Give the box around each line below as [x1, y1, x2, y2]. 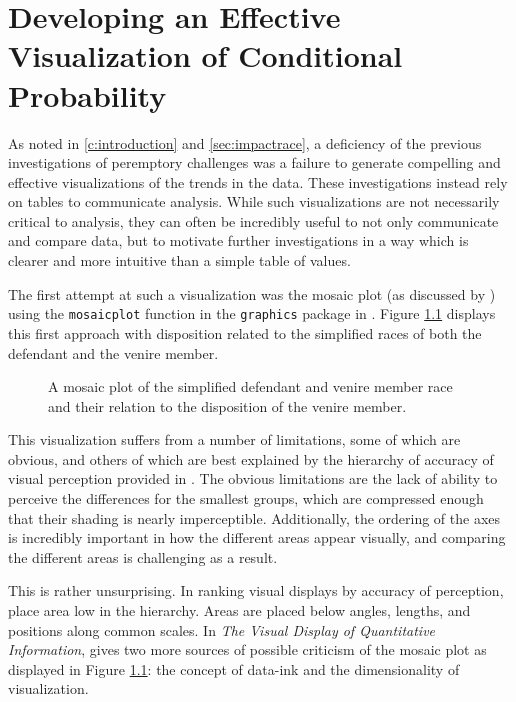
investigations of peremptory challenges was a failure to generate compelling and [8, 152, 501, 173]
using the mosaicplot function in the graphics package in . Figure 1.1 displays [8, 303, 496, 324]
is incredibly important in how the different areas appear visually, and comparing [8, 527, 506, 548]
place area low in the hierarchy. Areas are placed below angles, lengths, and [8, 600, 471, 621]
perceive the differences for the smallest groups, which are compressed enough [8, 488, 484, 509]
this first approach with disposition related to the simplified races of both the [8, 322, 482, 343]
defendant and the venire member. [8, 342, 219, 363]
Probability [8, 74, 167, 115]
